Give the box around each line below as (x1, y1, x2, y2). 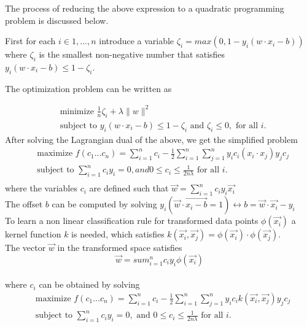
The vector (5, 241, 46, 254)
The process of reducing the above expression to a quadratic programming (5, 2, 284, 14)
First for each (5, 34, 56, 47)
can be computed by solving (52, 198, 157, 210)
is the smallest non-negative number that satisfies (39, 48, 225, 61)
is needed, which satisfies (71, 228, 165, 240)
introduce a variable (99, 34, 174, 47)
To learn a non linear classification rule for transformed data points (5, 214, 258, 227)
